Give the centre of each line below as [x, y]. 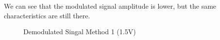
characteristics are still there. [47, 15]
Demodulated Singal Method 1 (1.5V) [80, 32]
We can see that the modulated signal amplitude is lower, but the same [110, 6]
